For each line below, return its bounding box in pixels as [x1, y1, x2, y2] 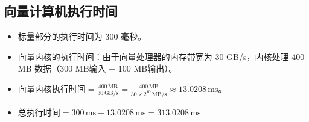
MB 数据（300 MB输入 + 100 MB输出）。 [18, 62, 177, 75]
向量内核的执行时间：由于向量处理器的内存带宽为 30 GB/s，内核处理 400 [18, 50, 305, 63]
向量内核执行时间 [18, 85, 86, 94]
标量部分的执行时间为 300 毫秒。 [18, 30, 147, 43]
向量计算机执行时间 [4, 2, 118, 20]
